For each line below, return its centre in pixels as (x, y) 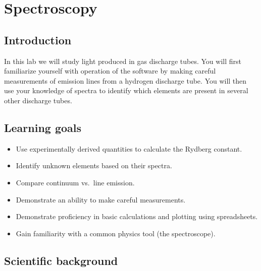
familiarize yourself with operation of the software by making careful (110, 71)
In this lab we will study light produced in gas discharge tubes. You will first (123, 61)
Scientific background (61, 260)
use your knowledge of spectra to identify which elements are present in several (126, 90)
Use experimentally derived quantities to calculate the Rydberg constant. (129, 148)
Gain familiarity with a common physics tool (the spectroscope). (116, 233)
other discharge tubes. (38, 100)
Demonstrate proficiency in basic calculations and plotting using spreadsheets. (137, 216)
